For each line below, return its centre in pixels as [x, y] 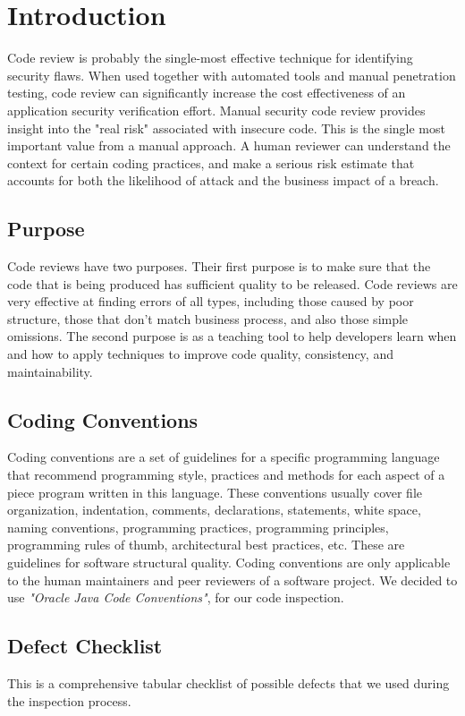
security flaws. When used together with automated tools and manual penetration [232, 75]
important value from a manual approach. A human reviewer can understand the [229, 145]
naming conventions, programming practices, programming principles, [198, 527]
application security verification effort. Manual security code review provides [216, 110]
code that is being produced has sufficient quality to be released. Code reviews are [232, 283]
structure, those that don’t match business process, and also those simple [208, 318]
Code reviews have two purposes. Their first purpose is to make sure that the [219, 266]
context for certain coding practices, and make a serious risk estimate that [211, 162]
